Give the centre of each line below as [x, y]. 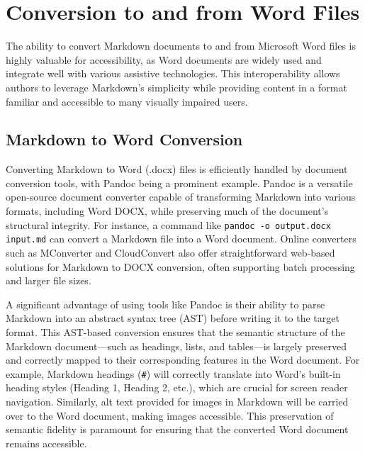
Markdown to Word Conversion [124, 139]
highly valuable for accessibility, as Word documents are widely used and [164, 59]
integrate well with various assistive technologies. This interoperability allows [173, 73]
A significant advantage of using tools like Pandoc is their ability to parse [165, 304]
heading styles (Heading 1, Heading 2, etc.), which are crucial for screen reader [177, 387]
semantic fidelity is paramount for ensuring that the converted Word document [177, 429]
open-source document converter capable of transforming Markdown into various [181, 197]
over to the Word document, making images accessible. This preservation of [170, 415]
